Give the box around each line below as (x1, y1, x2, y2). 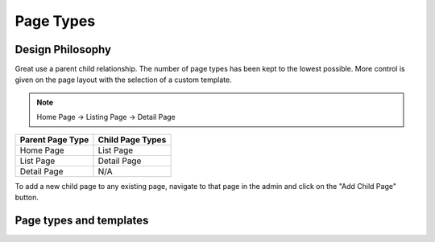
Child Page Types (97, 133, 167, 145)
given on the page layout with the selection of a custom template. (14, 75, 233, 84)
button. (14, 193, 39, 203)
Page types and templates (14, 213, 149, 227)
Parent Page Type (19, 133, 89, 145)
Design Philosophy (14, 43, 112, 56)
